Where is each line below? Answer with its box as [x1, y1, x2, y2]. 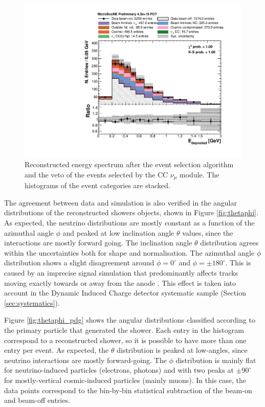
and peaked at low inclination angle [62, 227, 174, 238]
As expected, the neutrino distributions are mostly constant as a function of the [4, 217, 255, 228]
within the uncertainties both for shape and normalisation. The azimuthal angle [4, 247, 255, 258]
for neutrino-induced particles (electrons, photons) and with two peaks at [4, 365, 234, 375]
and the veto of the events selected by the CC [25, 169, 168, 179]
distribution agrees [200, 237, 259, 248]
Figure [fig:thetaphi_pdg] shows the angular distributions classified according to [4, 314, 255, 325]
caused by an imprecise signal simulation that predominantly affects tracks [4, 267, 238, 278]
